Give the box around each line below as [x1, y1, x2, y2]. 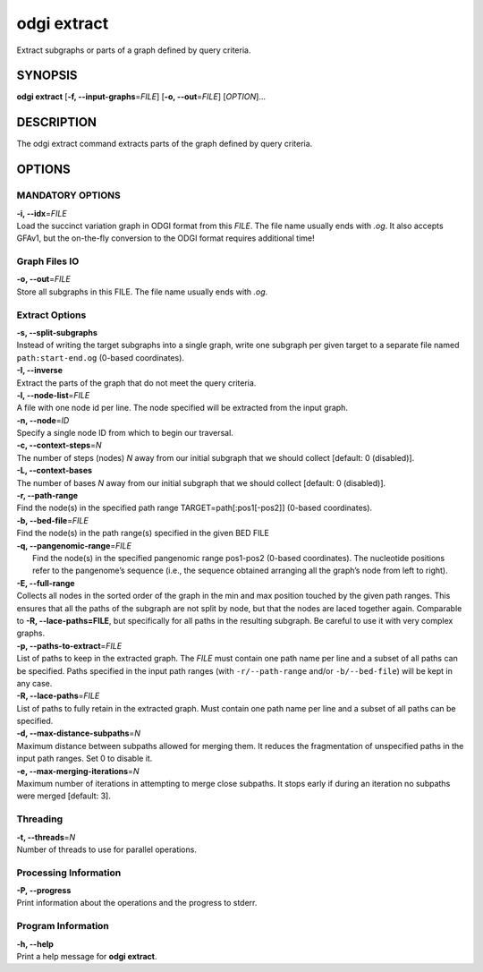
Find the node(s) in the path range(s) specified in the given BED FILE [16, 528, 270, 539]
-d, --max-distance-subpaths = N [16, 728, 140, 738]
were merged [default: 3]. [16, 790, 111, 801]
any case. [16, 678, 53, 688]
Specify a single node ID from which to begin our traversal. [16, 428, 234, 439]
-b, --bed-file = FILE [16, 515, 89, 525]
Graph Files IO [16, 255, 80, 268]
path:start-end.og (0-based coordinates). [16, 352, 185, 362]
